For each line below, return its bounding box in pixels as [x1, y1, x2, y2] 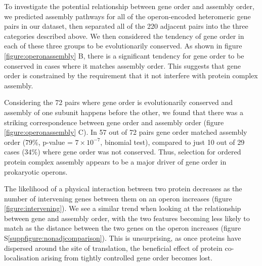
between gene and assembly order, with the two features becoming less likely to [4, 212, 250, 223]
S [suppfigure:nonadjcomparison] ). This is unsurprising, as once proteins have [4, 233, 241, 243]
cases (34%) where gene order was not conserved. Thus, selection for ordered [4, 146, 241, 157]
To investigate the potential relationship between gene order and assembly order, [4, 1, 254, 11]
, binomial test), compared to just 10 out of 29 [100, 136, 245, 147]
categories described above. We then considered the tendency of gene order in [4, 30, 244, 41]
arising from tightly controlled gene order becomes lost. [41, 252, 212, 263]
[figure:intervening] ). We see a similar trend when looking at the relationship [4, 203, 241, 214]
